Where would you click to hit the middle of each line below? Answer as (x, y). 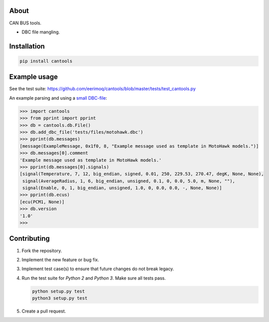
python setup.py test (59, 291)
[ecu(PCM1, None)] (42, 202)
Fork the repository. (42, 250)
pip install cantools (46, 61)
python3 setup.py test (60, 298)
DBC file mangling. (41, 32)
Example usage (34, 77)
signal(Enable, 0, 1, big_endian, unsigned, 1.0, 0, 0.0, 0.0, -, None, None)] (122, 188)
